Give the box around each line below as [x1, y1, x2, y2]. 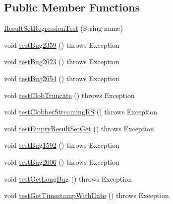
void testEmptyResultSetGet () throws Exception [4, 123, 154, 133]
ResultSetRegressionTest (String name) [4, 23, 123, 33]
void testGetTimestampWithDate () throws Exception [4, 190, 169, 201]
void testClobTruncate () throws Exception [4, 90, 135, 100]
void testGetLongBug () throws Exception [4, 173, 132, 184]
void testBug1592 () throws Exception [4, 140, 119, 150]
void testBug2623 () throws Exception [4, 56, 119, 67]
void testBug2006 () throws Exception [4, 156, 119, 167]
